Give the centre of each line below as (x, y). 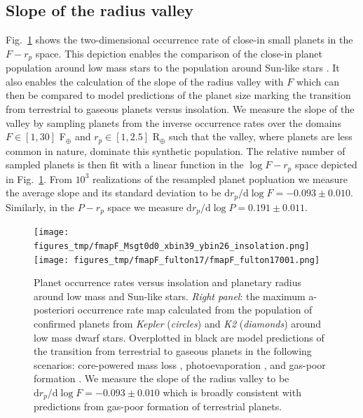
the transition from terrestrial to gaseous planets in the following (173, 351)
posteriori (54, 310)
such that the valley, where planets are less (261, 136)
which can (318, 81)
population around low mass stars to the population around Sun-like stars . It (173, 68)
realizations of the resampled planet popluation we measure (220, 178)
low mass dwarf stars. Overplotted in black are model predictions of (179, 337)
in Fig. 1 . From (39, 178)
